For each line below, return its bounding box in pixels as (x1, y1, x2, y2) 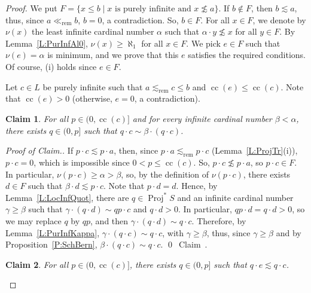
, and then (90, 214, 129, 227)
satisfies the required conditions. (188, 48, 306, 61)
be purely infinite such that (42, 80, 143, 93)
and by (276, 226, 301, 239)
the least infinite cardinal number (32, 25, 154, 38)
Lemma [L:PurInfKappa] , (5, 226, 100, 239)
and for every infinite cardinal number (132, 112, 272, 124)
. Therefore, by (191, 214, 246, 227)
